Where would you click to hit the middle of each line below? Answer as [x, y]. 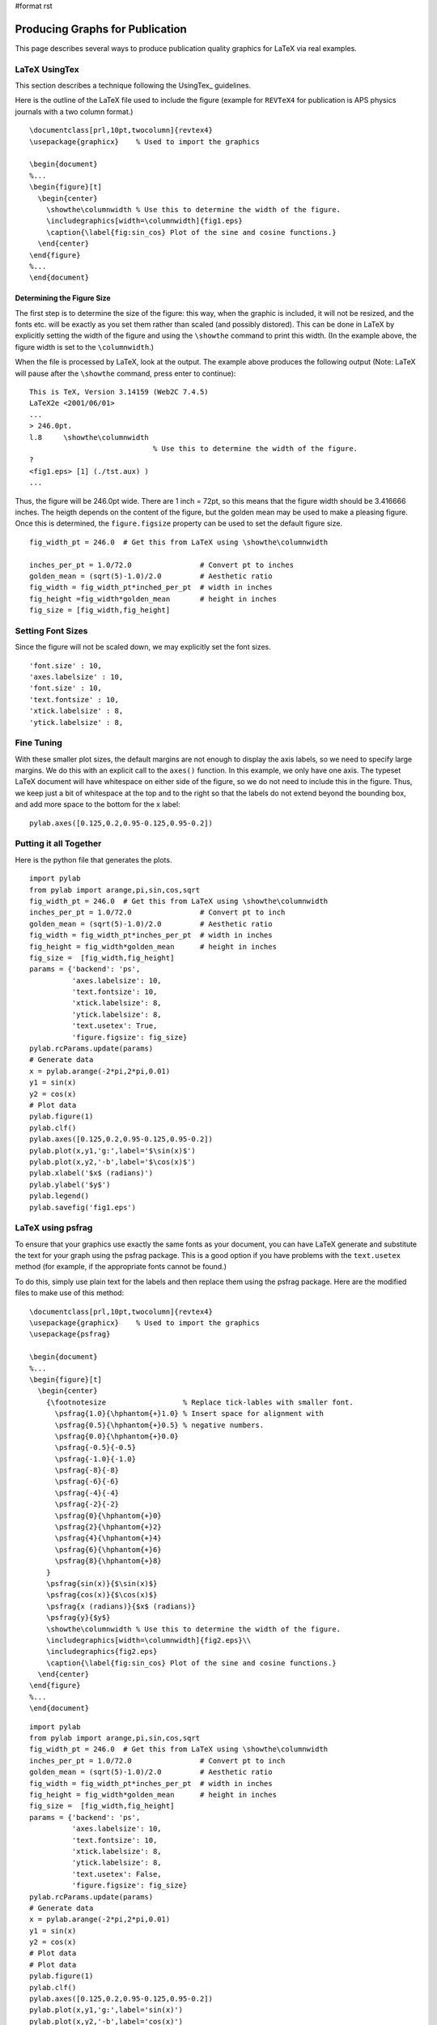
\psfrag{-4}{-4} [87, 1493]
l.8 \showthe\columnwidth [89, 437]
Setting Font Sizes [51, 630]
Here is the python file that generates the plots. [93, 859]
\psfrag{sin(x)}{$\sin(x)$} [102, 1583]
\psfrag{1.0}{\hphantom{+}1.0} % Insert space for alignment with [189, 1414]
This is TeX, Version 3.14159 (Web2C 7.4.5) [119, 392]
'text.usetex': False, [117, 1874]
